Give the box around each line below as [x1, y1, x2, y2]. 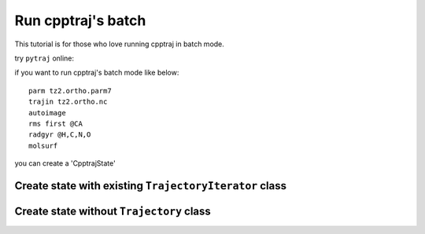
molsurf [28, 141, 58, 150]
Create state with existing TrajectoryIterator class [14, 179, 287, 192]
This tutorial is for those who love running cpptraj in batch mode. [14, 39, 224, 49]
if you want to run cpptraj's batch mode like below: [14, 68, 179, 78]
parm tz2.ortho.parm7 [28, 86, 112, 95]
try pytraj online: [14, 53, 75, 63]
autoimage [28, 108, 66, 117]
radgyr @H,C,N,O [28, 130, 91, 139]
